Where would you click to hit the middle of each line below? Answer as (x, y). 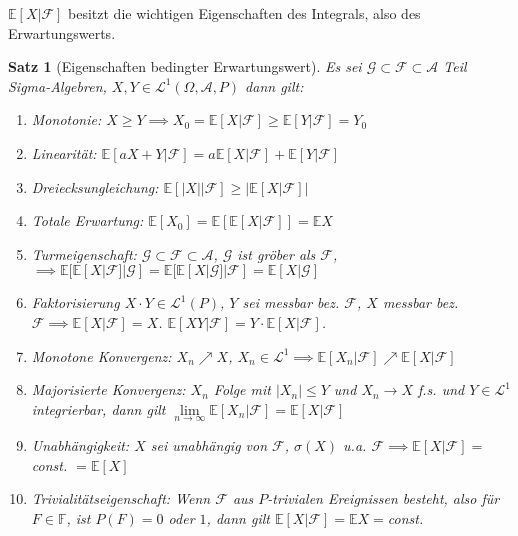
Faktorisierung (75, 302)
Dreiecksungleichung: (95, 186)
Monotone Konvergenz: (101, 355)
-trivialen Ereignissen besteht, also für (383, 498)
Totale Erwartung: (87, 220)
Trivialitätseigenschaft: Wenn (121, 498)
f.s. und (441, 389)
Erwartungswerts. (62, 32)
